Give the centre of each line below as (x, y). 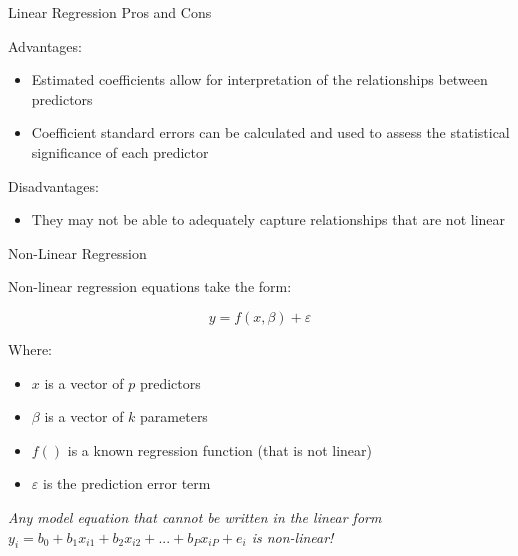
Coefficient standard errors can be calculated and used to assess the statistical (270, 132)
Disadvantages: (53, 185)
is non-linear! (292, 536)
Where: (30, 348)
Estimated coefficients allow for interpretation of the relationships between (259, 79)
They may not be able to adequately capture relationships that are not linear (268, 219)
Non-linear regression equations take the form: (150, 286)
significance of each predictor (120, 151)
